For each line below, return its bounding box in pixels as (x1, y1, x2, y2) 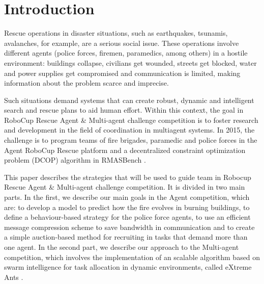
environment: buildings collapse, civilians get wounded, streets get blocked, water (4, 57, 257, 68)
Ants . (4, 271, 23, 282)
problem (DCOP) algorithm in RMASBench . (4, 154, 146, 165)
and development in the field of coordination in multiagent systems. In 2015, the (4, 124, 255, 135)
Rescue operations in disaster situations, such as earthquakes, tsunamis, (4, 28, 228, 38)
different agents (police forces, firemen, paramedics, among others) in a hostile (4, 47, 248, 58)
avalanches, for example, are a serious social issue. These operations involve (4, 37, 239, 48)
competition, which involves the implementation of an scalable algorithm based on (4, 251, 260, 262)
